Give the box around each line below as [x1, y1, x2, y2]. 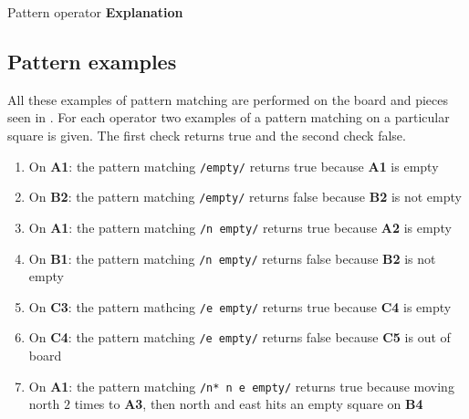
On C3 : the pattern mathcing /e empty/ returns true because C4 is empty [28, 297, 452, 316]
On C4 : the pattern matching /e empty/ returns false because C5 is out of [28, 328, 451, 347]
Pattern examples [7, 47, 177, 75]
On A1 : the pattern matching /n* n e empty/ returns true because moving [28, 376, 454, 395]
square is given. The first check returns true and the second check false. [7, 125, 406, 144]
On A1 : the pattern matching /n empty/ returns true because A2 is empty [28, 217, 452, 236]
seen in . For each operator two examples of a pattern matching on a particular [7, 108, 450, 127]
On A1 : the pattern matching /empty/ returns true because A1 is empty [28, 156, 439, 175]
